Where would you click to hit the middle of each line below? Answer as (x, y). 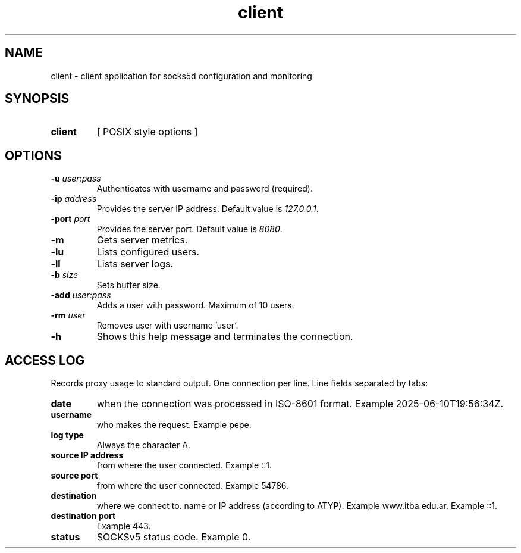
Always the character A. (143, 445)
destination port (83, 516)
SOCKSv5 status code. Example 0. (174, 537)
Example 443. (124, 526)
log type (67, 435)
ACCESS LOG (45, 360)
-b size (65, 275)
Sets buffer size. (128, 285)
